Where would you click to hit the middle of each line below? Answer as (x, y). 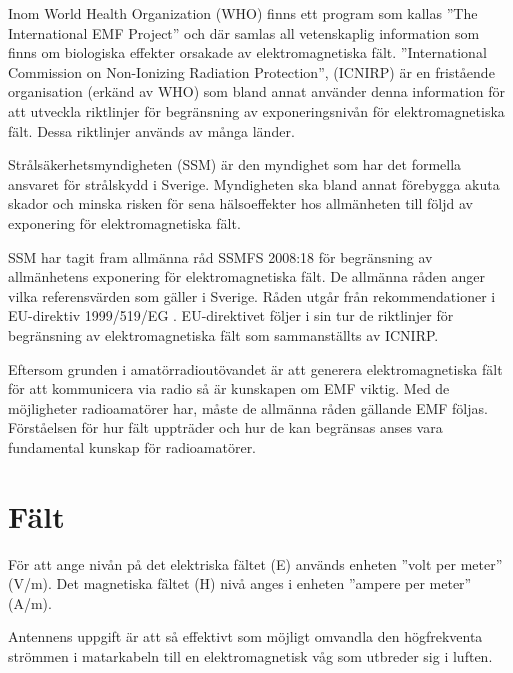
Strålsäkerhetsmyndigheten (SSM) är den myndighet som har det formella (235, 164)
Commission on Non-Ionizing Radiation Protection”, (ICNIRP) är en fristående (251, 71)
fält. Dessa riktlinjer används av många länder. (151, 130)
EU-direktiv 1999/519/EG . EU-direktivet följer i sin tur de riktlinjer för (231, 315)
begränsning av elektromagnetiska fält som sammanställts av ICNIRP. (223, 334)
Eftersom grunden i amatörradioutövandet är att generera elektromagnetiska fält (255, 368)
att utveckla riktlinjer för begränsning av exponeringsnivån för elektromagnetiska (256, 110)
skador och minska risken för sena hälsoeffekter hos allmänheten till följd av (240, 203)
